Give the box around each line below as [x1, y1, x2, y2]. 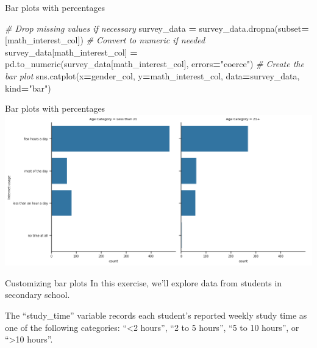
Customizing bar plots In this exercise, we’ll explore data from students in [5, 276, 282, 289]
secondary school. [5, 288, 70, 301]
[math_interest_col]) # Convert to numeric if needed [5, 34, 205, 46]
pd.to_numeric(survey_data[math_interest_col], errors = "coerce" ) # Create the [5, 57, 304, 70]
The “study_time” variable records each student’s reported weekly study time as [5, 309, 307, 322]
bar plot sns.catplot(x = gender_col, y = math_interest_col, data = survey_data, [5, 69, 300, 82]
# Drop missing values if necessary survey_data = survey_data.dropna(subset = [5, 21, 309, 34]
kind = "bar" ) [5, 81, 51, 94]
